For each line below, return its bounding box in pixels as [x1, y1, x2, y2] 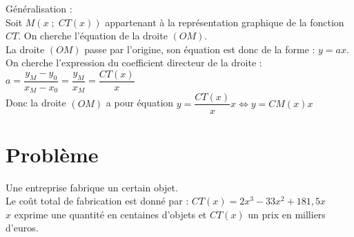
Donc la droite [6, 95, 66, 110]
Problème [6, 140, 99, 168]
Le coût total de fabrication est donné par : [6, 193, 189, 208]
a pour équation [106, 95, 174, 110]
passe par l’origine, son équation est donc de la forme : [84, 41, 315, 56]
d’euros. [6, 220, 39, 235]
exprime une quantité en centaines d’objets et [14, 207, 207, 221]
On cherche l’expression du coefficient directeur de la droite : [6, 55, 262, 70]
